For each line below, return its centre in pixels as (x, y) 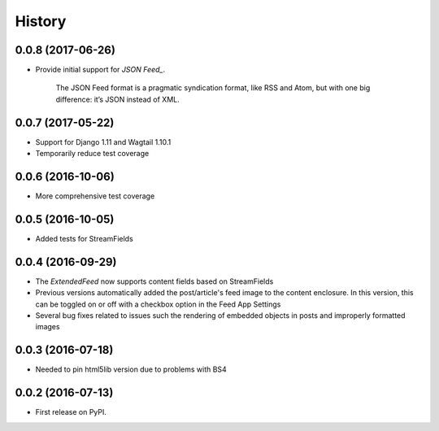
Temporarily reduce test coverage (92, 154)
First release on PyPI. (71, 412)
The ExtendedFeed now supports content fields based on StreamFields (154, 281)
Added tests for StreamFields (84, 238)
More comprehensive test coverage (95, 196)
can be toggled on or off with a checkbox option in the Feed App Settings (158, 304)
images (48, 327)
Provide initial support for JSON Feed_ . (100, 70)
